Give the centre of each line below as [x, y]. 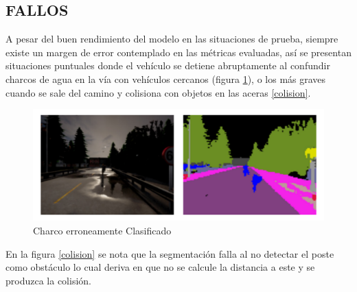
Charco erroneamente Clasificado [102, 230]
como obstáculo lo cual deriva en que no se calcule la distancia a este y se [160, 267]
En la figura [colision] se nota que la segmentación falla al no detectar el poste [170, 253]
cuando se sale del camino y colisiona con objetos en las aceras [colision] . [158, 92]
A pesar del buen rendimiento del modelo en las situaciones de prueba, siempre [172, 39]
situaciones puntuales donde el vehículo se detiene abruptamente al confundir [168, 65]
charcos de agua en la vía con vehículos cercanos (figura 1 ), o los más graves [166, 78]
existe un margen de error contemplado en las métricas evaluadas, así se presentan [178, 52]
